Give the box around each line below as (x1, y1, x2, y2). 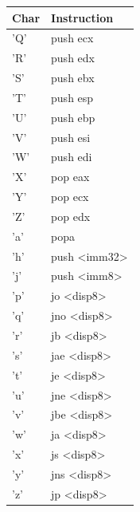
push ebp (51, 108, 95, 125)
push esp (51, 89, 94, 105)
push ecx (51, 30, 94, 46)
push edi (51, 148, 92, 165)
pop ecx (51, 188, 89, 205)
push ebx (51, 69, 95, 86)
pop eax (51, 168, 90, 185)
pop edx (51, 207, 91, 224)
